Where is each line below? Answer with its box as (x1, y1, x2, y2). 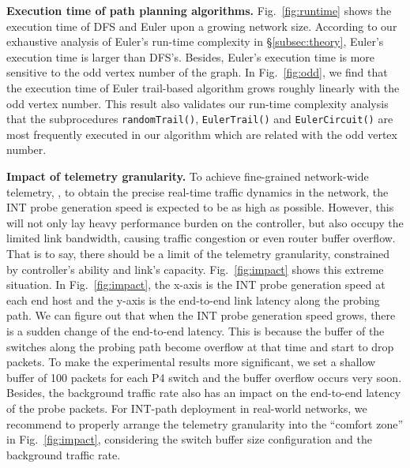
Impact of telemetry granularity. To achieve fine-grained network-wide (6, 168, 369, 184)
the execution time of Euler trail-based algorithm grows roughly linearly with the (6, 79, 400, 95)
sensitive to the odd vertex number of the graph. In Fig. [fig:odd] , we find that (6, 64, 388, 80)
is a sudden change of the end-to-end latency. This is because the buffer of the (6, 322, 385, 339)
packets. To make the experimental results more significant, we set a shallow (6, 354, 376, 370)
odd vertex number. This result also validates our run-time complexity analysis (6, 95, 389, 111)
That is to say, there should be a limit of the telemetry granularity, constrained (6, 245, 390, 261)
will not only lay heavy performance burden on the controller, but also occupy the (6, 214, 404, 230)
